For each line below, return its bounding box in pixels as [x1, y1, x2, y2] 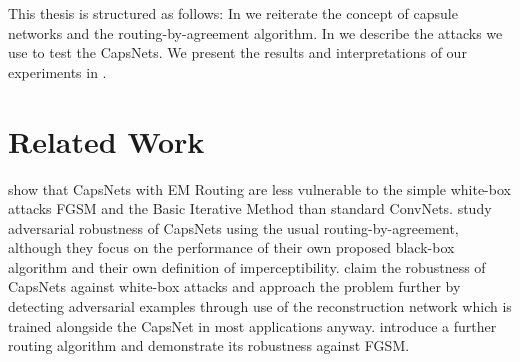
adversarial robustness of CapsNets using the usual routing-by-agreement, [8, 217, 459, 238]
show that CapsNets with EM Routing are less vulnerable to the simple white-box [8, 178, 511, 199]
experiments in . [8, 61, 107, 82]
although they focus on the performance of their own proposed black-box [8, 237, 455, 258]
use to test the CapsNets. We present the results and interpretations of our [8, 42, 467, 63]
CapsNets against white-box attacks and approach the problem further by [8, 276, 461, 297]
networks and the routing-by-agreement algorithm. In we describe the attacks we [8, 22, 503, 43]
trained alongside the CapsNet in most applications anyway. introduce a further [8, 315, 497, 336]
